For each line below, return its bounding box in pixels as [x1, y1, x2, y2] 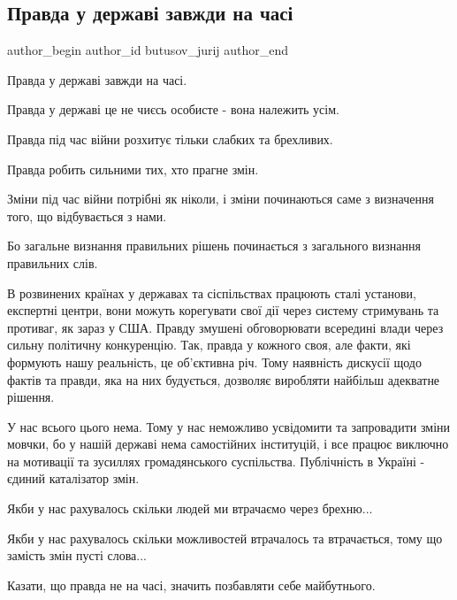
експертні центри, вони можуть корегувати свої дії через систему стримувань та [7, 301, 439, 319]
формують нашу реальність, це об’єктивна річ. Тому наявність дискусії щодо [7, 352, 422, 371]
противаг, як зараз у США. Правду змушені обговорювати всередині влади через [7, 318, 444, 336]
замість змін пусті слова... [7, 546, 147, 565]
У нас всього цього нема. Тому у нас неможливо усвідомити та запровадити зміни [7, 417, 451, 435]
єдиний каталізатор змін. [7, 469, 140, 488]
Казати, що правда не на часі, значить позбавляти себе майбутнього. [7, 575, 376, 594]
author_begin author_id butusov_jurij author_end [7, 41, 289, 59]
